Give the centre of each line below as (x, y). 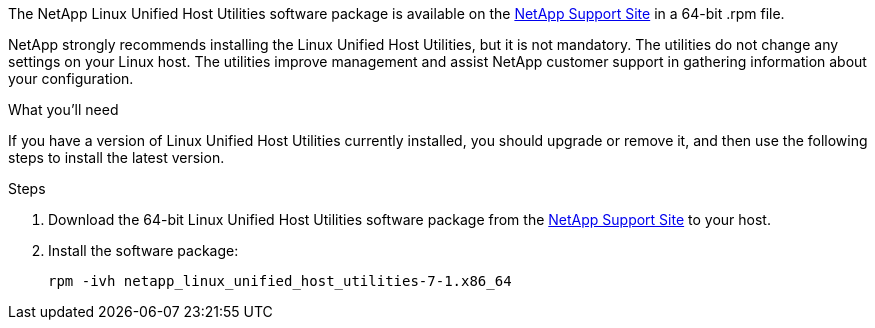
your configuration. (71, 78)
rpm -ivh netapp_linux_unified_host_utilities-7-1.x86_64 (280, 281)
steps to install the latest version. (116, 157)
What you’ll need (63, 109)
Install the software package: (143, 250)
